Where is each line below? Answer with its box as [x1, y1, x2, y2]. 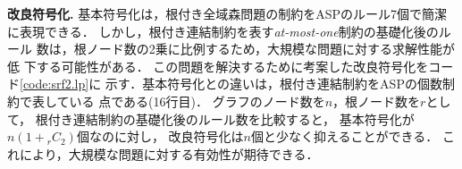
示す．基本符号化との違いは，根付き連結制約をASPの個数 [105, 74, 442, 93]
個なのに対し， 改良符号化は [76, 127, 244, 146]
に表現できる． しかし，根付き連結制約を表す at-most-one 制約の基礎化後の [7, 21, 439, 40]
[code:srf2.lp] [20, 74, 89, 93]
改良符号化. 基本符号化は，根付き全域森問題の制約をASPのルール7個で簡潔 [7, 4, 447, 22]
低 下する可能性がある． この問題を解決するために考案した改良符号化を [7, 56, 429, 75]
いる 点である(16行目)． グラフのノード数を [69, 91, 325, 110]
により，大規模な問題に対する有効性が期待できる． [19, 144, 319, 163]
